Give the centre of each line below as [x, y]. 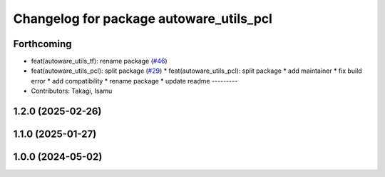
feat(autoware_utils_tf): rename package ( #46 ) [99, 61]
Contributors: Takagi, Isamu [72, 91]
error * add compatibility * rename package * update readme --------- [134, 81]
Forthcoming [42, 44]
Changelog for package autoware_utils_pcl [143, 19]
